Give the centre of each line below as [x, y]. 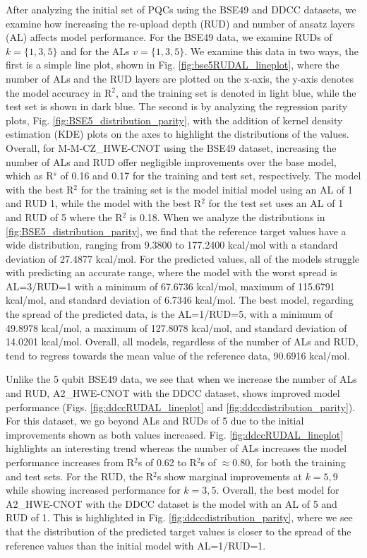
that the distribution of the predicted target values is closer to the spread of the [179, 531]
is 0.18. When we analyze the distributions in [227, 216]
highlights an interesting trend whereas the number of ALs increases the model [176, 448]
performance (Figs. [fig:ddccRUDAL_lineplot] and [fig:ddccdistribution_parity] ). [181, 406]
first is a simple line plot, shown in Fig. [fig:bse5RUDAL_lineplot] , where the [173, 65]
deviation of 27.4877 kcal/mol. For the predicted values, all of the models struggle [183, 258]
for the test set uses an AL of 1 [276, 203]
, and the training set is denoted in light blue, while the [236, 92]
